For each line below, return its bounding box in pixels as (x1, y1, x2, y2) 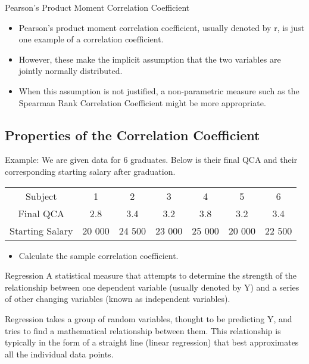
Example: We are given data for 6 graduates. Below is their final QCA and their (5, 153, 298, 166)
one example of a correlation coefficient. (18, 33, 164, 45)
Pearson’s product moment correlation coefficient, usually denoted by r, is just (18, 21, 305, 33)
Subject (25, 189, 57, 203)
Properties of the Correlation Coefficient (5, 125, 260, 144)
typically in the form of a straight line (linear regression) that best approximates (5, 336, 299, 348)
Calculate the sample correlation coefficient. (18, 249, 179, 261)
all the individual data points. (5, 347, 114, 360)
